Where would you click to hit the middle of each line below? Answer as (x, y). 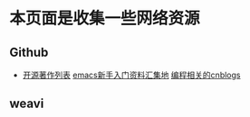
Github (29, 52)
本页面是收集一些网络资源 (105, 18)
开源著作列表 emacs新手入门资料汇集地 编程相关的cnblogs (131, 75)
